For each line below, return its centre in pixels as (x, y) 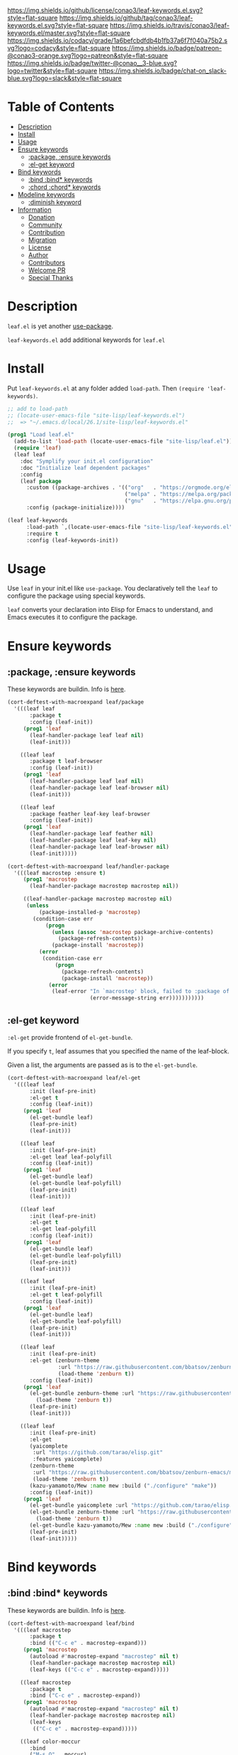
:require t (42, 533)
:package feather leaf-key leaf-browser (90, 814)
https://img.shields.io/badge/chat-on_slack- (163, 71)
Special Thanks (51, 277)
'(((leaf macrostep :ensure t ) (60, 873)
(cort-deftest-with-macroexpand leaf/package (75, 702)
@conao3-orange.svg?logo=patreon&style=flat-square (88, 55)
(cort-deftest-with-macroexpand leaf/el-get (74, 1078)
